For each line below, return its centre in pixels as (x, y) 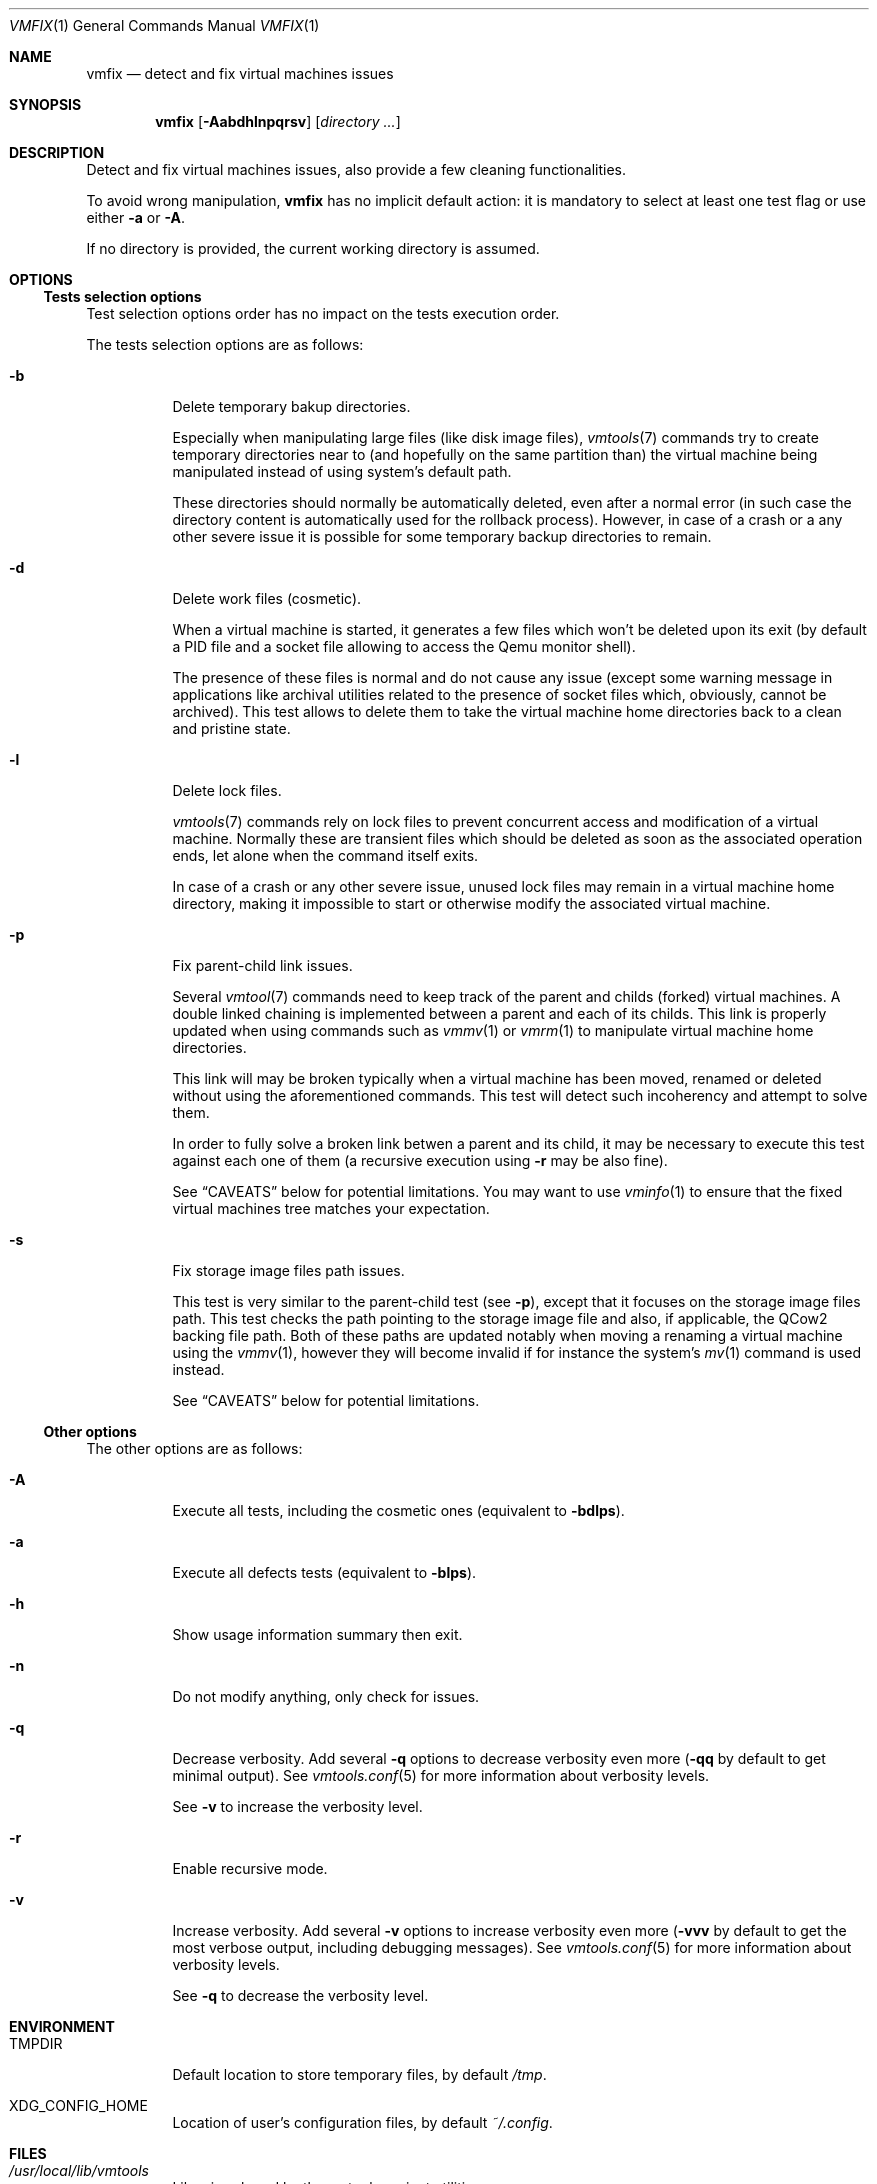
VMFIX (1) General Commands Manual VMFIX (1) (164, 25)
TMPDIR (36, 2043)
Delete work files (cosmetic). (267, 598)
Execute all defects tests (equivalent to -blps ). (324, 1572)
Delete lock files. (227, 790)
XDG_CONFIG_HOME (78, 2105)
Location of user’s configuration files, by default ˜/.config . (362, 2122)
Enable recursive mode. (250, 1868)
